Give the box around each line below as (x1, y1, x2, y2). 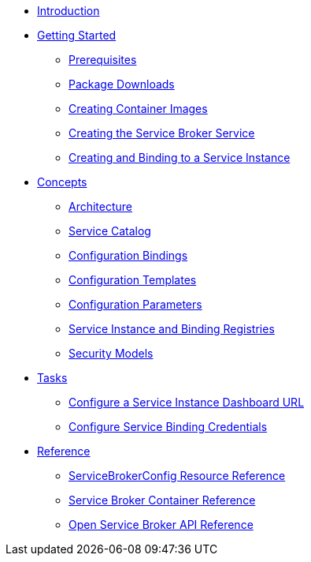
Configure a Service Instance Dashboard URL (68, 395, 305, 409)
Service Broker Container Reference (68, 493, 256, 507)
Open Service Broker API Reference (68, 518, 254, 531)
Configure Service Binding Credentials (68, 420, 268, 433)
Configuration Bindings (68, 249, 188, 262)
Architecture (68, 200, 133, 213)
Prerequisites (68, 53, 137, 66)
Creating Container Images (68, 102, 208, 115)
